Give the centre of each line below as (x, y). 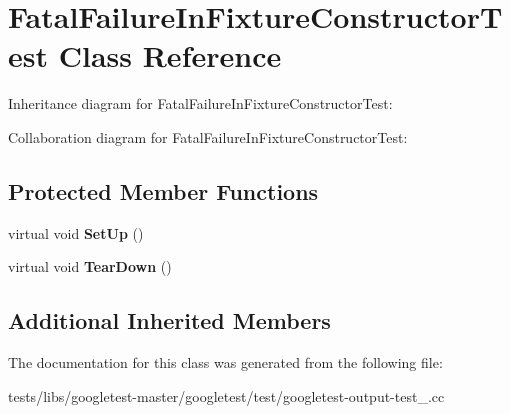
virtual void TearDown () (90, 266)
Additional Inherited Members (169, 320)
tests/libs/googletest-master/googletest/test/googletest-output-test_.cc (226, 395)
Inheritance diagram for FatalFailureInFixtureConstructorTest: (200, 103)
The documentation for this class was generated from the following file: (225, 362)
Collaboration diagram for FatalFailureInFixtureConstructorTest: (208, 136)
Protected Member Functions (163, 190)
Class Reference (170, 55)
